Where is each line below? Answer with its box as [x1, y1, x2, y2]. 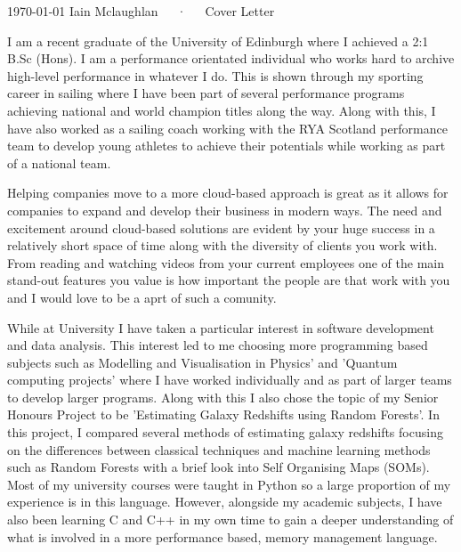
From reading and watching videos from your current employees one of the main [7, 253, 444, 272]
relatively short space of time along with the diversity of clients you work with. [7, 236, 438, 255]
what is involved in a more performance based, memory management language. [7, 527, 438, 546]
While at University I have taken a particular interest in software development [7, 318, 434, 337]
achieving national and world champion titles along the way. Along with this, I [7, 101, 436, 119]
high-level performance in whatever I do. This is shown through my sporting [7, 66, 424, 85]
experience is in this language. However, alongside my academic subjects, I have [7, 492, 442, 511]
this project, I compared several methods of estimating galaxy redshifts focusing [7, 423, 443, 442]
